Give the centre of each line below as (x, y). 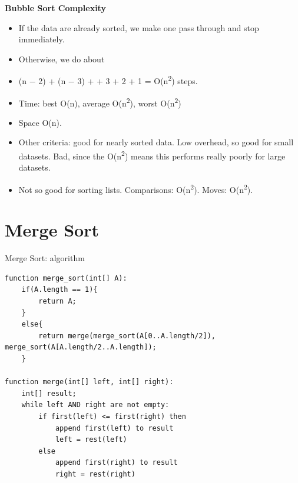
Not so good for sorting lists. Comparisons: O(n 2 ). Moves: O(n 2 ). (136, 188)
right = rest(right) (95, 474)
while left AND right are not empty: (95, 405)
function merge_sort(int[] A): (66, 278)
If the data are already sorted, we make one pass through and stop (139, 27)
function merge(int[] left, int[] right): (89, 382)
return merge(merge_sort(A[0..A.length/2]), (127, 336)
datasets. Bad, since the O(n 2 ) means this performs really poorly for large (152, 155)
